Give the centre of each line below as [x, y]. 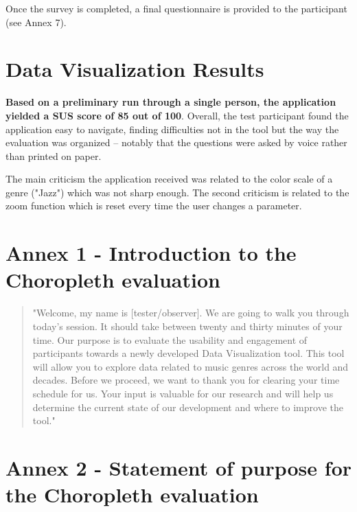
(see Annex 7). [36, 22]
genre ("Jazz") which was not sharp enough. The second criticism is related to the [177, 192]
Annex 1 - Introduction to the [151, 253]
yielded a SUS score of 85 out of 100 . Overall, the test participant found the [177, 115]
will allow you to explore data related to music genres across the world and [191, 366]
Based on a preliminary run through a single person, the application [171, 102]
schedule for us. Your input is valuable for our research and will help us [183, 393]
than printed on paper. [54, 155]
